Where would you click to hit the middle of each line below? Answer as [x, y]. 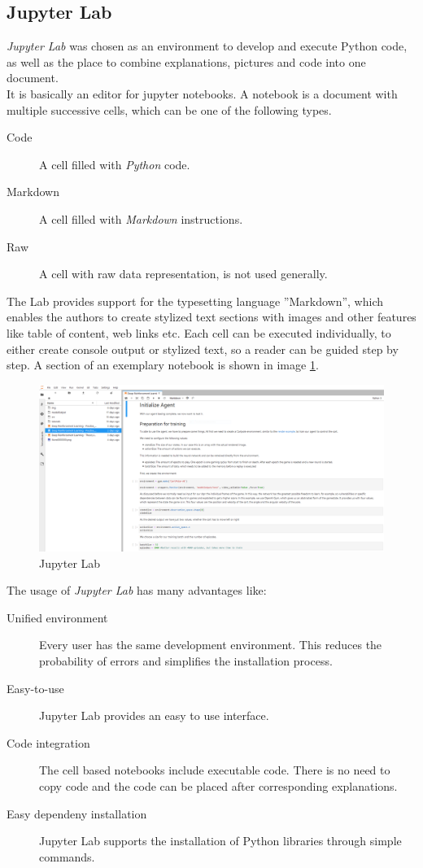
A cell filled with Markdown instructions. [141, 218]
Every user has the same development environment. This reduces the [211, 645]
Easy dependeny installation [77, 813]
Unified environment [57, 617]
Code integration [48, 742]
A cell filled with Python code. [115, 164]
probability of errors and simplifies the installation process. [186, 661]
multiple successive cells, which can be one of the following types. [169, 109]
